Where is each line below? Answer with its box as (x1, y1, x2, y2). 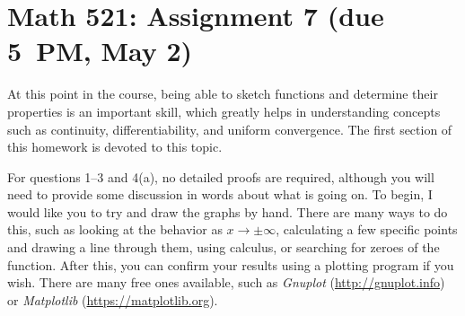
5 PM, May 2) (7, 32, 193, 69)
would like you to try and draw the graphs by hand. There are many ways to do (7, 202, 448, 221)
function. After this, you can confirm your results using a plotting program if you (7, 255, 454, 274)
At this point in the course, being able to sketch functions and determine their (7, 84, 438, 103)
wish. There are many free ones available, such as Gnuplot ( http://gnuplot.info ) (7, 273, 445, 292)
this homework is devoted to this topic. (7, 137, 223, 156)
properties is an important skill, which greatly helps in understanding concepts (7, 101, 441, 120)
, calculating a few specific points (276, 220, 458, 239)
